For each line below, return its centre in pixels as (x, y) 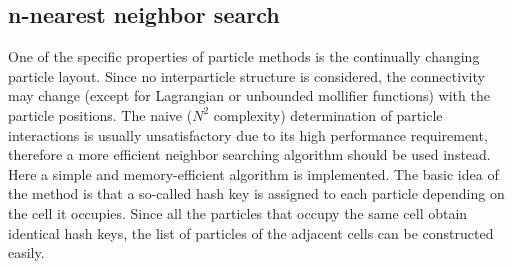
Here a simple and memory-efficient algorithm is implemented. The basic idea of (253, 173)
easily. (26, 252)
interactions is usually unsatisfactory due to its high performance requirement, (248, 134)
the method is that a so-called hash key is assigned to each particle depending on (256, 193)
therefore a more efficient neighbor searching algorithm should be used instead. (249, 154)
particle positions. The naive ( (100, 114)
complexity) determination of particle (328, 114)
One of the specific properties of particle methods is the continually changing (244, 56)
